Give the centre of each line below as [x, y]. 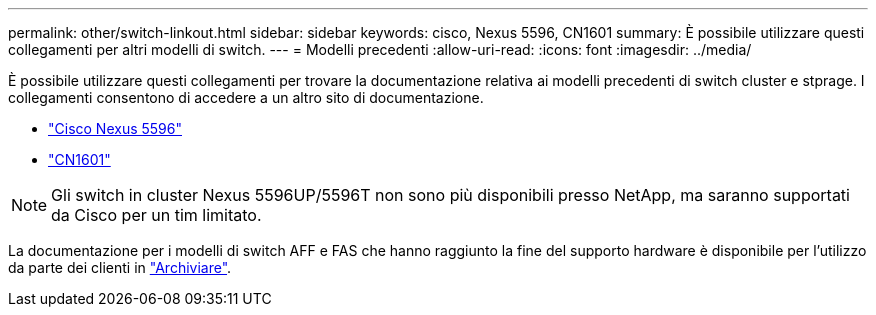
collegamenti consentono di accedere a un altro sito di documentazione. [246, 97]
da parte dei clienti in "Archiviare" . [120, 267]
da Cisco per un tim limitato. [156, 215]
